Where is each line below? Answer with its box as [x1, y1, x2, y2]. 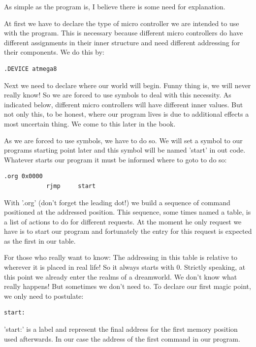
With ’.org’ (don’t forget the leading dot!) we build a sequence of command [4, 197, 230, 207]
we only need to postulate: [4, 290, 84, 301]
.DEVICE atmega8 [4, 65, 57, 72]
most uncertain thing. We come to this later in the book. [4, 118, 176, 128]
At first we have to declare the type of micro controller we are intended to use [4, 18, 239, 28]
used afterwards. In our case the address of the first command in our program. [4, 333, 240, 344]
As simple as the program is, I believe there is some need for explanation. [4, 1, 225, 11]
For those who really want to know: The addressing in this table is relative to [4, 252, 237, 262]
